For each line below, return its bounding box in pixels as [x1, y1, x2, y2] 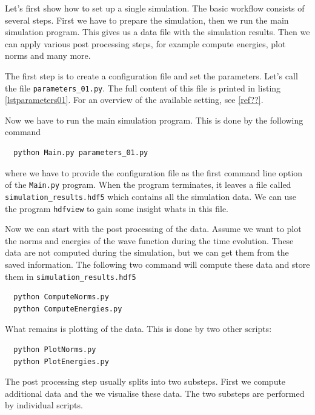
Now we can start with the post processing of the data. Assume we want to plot [5, 222, 302, 235]
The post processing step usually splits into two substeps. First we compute [5, 375, 286, 388]
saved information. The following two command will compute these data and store [5, 257, 310, 270]
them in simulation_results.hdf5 [5, 270, 136, 282]
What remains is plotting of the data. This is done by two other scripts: [5, 322, 272, 335]
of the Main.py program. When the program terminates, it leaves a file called [5, 178, 291, 191]
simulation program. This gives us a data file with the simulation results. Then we [5, 25, 310, 38]
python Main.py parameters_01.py [13, 148, 148, 157]
